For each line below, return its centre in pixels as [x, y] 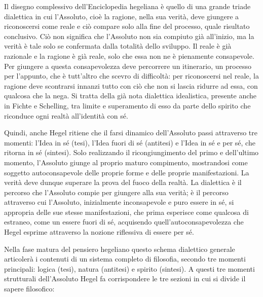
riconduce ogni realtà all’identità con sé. [66, 115]
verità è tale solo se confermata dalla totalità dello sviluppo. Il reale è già [118, 46]
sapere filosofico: [29, 289]
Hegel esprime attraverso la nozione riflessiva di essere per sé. [99, 232]
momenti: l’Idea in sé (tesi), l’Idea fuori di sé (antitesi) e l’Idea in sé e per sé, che [130, 142]
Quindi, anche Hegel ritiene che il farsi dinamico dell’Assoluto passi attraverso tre [131, 133]
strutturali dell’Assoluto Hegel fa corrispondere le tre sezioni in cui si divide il [125, 279]
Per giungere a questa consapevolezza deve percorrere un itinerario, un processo [128, 66]
